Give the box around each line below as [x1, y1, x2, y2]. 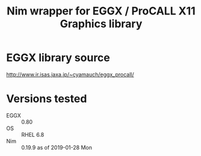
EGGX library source [6, 51, 110, 64]
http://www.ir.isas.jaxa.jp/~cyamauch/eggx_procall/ [6, 70, 134, 78]
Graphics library [60, 17, 143, 31]
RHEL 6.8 [21, 131, 45, 138]
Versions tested [6, 92, 87, 106]
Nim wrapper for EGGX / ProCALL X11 [7, 4, 196, 18]
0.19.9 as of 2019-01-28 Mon [21, 143, 92, 151]
